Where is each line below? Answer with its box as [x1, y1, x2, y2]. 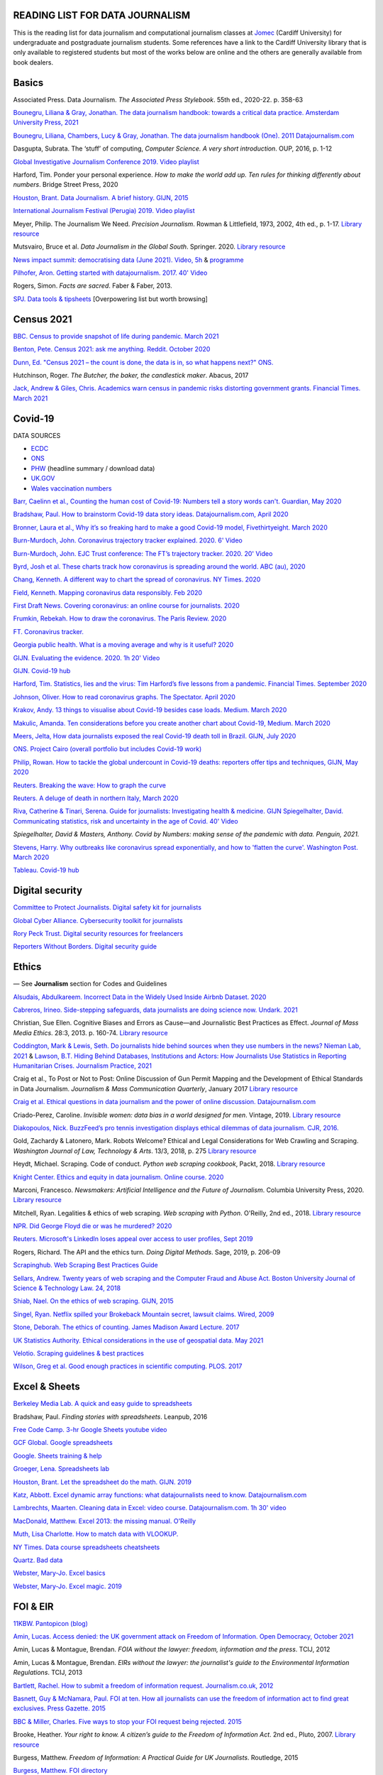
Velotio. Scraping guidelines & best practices [13, 1349, 145, 1358]
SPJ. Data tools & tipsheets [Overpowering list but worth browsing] [13, 295, 209, 303]
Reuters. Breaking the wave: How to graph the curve [13, 781, 167, 790]
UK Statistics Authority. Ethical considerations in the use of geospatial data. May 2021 [13, 1336, 264, 1345]
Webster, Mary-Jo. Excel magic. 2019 [13, 1582, 122, 1590]
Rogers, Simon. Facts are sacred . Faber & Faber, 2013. [13, 281, 173, 290]
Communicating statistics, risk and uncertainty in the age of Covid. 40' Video [13, 816, 238, 825]
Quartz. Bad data [13, 1556, 63, 1564]
